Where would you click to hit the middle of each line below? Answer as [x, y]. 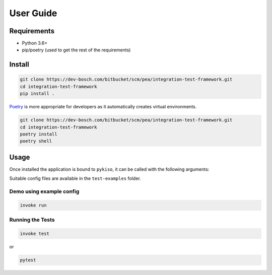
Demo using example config [44, 191]
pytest [28, 260]
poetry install [39, 134]
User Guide [33, 13]
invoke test [35, 233]
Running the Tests [32, 220]
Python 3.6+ [35, 43]
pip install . [37, 94]
